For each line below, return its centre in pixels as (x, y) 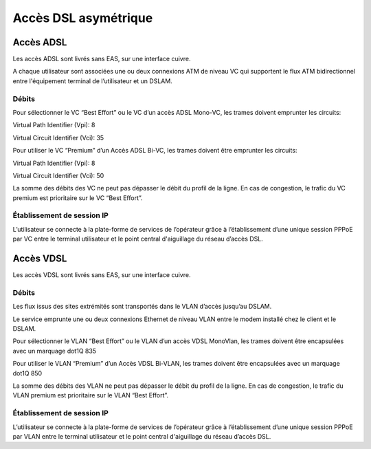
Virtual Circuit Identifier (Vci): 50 (58, 175)
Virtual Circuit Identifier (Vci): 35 (58, 138)
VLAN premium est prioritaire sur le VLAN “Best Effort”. (90, 395)
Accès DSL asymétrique (83, 18)
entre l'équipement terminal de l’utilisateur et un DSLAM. (93, 81)
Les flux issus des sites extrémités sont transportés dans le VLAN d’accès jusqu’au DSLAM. (142, 307)
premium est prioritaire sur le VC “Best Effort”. (78, 198)
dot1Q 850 (27, 373)
